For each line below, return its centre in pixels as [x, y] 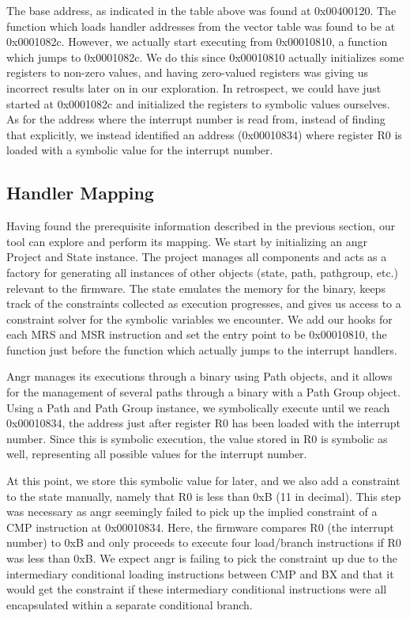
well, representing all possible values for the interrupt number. [157, 454]
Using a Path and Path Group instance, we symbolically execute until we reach [198, 407]
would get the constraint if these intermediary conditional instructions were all [197, 589]
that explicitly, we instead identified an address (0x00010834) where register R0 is [204, 134]
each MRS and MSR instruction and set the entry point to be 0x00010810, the [197, 334]
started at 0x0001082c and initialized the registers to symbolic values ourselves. [198, 103]
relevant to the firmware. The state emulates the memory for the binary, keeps [196, 288]
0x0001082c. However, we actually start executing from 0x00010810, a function [197, 42]
